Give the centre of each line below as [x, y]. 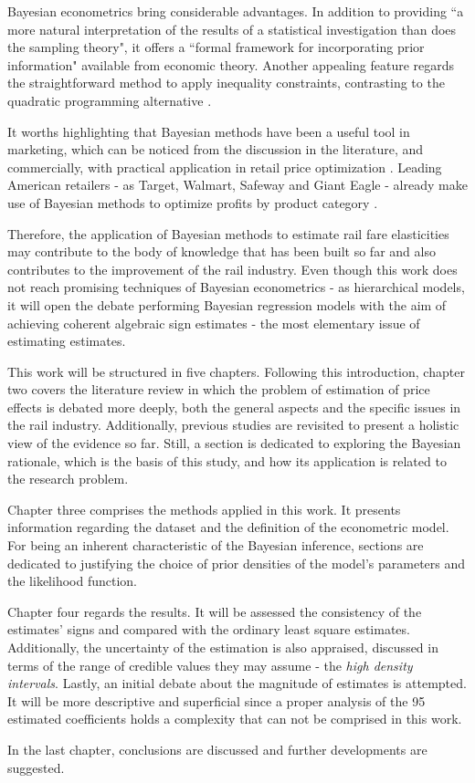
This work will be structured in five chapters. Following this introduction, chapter [236, 371]
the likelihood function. [72, 581]
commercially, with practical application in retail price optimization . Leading [225, 167]
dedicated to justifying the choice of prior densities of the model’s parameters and [237, 563]
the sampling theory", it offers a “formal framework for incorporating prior [216, 47]
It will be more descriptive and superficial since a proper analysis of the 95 [216, 700]
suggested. [36, 767]
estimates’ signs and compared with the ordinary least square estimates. [209, 629]
